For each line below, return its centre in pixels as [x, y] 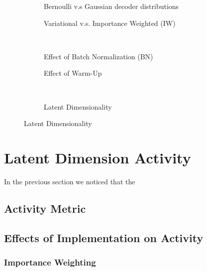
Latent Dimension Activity [98, 157]
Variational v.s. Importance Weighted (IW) [110, 23]
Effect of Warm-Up [73, 73]
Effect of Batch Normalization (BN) [99, 56]
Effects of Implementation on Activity [104, 237]
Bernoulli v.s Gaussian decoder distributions [111, 6]
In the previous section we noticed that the [70, 181]
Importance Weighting [50, 262]
